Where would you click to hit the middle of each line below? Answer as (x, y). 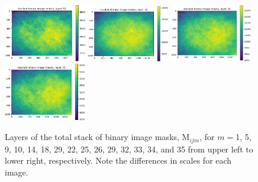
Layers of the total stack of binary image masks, (92, 137)
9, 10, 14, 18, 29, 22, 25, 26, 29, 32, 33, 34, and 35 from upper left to (129, 149)
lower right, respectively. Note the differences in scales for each (118, 160)
